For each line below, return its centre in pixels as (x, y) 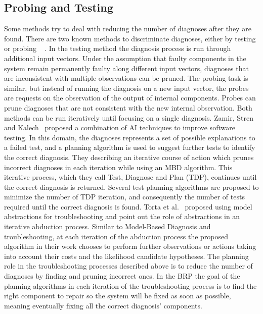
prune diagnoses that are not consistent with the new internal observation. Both (128, 107)
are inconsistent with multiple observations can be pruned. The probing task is (126, 78)
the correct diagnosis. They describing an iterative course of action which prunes (129, 157)
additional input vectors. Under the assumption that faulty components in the (125, 58)
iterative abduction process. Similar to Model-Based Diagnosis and (107, 226)
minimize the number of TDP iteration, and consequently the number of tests (124, 197)
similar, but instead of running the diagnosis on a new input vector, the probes (126, 88)
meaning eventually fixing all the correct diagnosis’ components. (103, 305)
